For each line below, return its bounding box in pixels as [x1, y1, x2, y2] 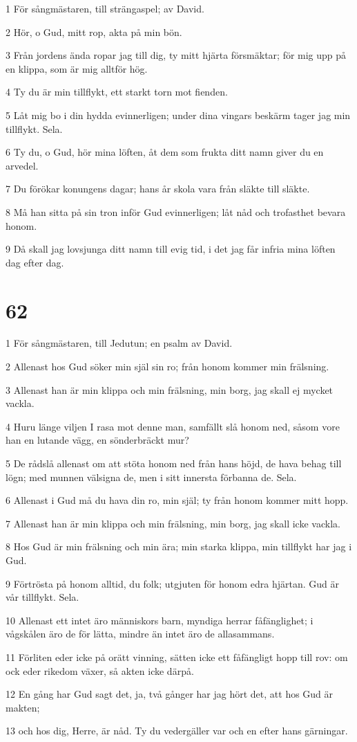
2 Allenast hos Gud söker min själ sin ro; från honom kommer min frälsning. [6, 359, 329, 374]
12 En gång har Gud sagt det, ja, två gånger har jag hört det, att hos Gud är [6, 687, 334, 701]
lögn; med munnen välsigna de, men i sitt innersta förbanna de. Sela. [6, 469, 297, 484]
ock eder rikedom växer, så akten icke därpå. [6, 663, 194, 678]
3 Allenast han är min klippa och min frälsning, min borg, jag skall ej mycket [6, 382, 334, 397]
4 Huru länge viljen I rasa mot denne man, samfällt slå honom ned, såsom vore [6, 419, 340, 433]
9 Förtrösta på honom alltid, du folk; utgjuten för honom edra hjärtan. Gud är [6, 576, 340, 590]
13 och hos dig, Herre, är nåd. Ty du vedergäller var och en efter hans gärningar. [6, 723, 348, 738]
